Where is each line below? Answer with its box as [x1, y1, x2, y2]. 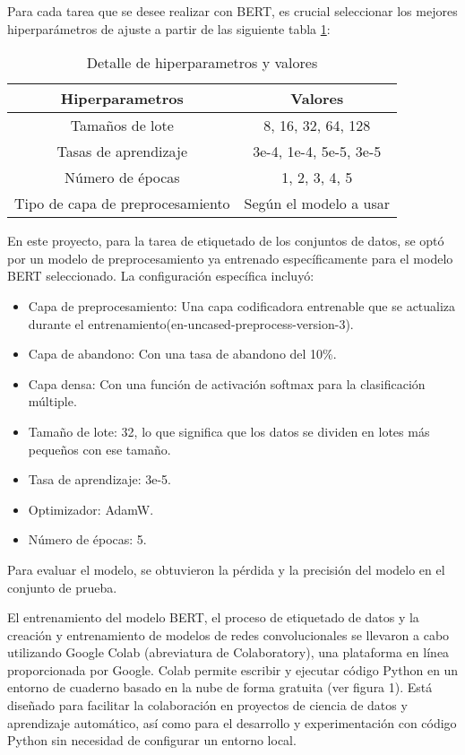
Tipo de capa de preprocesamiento [14, 193, 230, 214]
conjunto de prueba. [7, 577, 117, 596]
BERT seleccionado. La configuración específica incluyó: [7, 266, 314, 285]
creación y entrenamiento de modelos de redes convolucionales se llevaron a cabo [7, 625, 450, 644]
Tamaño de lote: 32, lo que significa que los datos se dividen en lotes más [28, 421, 430, 440]
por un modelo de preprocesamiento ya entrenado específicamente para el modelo [7, 248, 453, 267]
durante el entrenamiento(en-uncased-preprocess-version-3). [28, 314, 354, 333]
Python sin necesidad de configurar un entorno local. [7, 731, 297, 750]
